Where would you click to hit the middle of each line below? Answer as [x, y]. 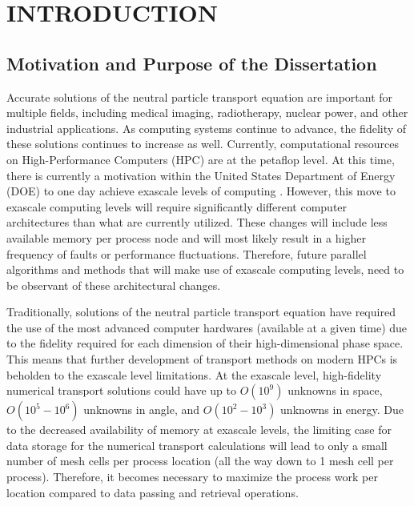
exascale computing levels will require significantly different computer [177, 206]
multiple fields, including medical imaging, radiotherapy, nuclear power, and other [207, 112]
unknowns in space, [335, 390]
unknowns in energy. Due [342, 410]
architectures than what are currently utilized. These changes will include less [197, 222]
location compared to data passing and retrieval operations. [153, 492]
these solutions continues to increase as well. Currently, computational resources [203, 144]
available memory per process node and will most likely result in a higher [186, 237]
